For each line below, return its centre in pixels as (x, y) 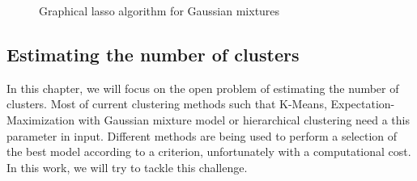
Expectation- (363, 104)
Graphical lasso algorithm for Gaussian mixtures (160, 11)
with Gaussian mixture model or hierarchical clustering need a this (244, 119)
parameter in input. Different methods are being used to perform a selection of (202, 135)
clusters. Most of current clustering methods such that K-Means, (167, 104)
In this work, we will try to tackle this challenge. (127, 167)
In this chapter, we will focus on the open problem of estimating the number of (203, 88)
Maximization (41, 119)
